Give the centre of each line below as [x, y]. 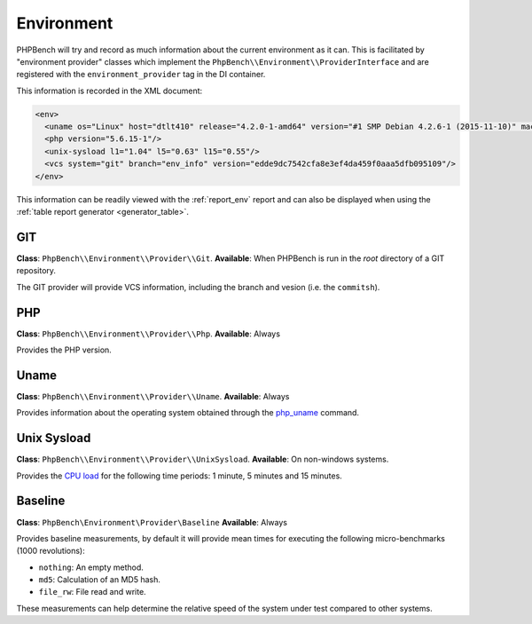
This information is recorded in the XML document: [110, 91]
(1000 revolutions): [51, 551]
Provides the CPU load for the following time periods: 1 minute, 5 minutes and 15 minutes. [180, 476]
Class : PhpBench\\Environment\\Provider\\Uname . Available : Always [153, 396]
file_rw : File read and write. [92, 592]
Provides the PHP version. [64, 350]
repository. [36, 271]
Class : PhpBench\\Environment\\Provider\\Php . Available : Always [149, 334]
